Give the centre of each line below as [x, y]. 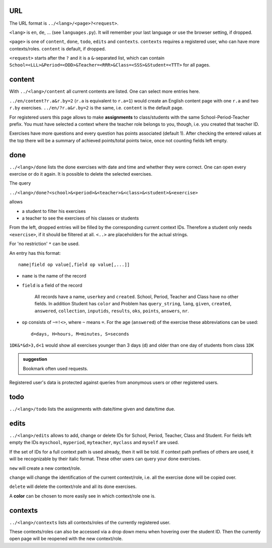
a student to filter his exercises [54, 211]
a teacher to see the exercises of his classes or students [80, 218]
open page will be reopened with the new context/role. [66, 539]
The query [20, 183]
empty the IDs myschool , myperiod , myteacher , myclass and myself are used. [94, 443]
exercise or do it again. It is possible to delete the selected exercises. [81, 174]
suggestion [35, 359]
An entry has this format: [35, 253]
